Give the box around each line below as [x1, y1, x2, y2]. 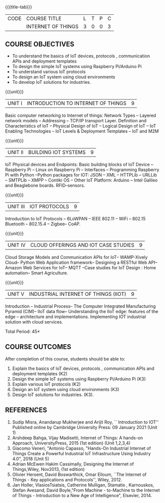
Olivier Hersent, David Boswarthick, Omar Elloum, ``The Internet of [12, 471, 147, 477]
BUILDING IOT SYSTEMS [28, 149, 86, 155]
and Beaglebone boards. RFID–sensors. [5, 182, 85, 188]
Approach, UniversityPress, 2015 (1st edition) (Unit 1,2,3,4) [12, 440, 131, 446]
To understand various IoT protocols [12, 69, 86, 74]
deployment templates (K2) [12, 370, 68, 376]
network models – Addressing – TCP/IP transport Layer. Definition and [5, 118, 147, 123]
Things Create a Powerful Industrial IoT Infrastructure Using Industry [12, 450, 151, 456]
